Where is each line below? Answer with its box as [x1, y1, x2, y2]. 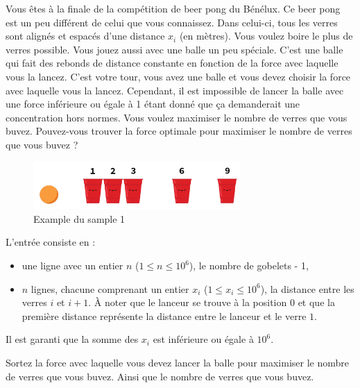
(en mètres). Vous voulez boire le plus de [179, 28, 353, 43]
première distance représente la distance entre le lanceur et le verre [22, 308, 307, 323]
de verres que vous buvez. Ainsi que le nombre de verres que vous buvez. [6, 369, 314, 383]
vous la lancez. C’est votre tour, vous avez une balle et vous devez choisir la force [6, 69, 351, 83]
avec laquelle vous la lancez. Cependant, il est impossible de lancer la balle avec [6, 83, 344, 97]
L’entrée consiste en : [6, 235, 96, 249]
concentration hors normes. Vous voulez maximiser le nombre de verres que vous [6, 110, 348, 124]
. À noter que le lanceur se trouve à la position [88, 295, 287, 310]
